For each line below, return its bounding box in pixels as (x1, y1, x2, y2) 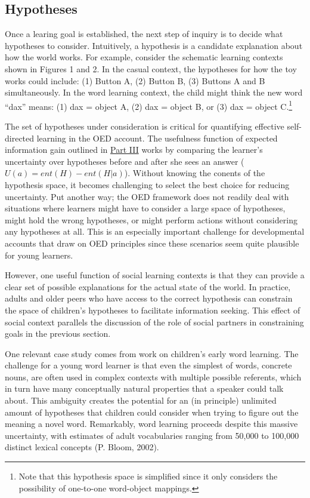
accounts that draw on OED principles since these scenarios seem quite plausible (5, 236, 299, 249)
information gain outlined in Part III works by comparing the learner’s (5, 143, 263, 156)
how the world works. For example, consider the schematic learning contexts (5, 51, 283, 63)
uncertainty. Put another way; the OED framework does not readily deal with (5, 190, 289, 202)
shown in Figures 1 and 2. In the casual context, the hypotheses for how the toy (5, 62, 297, 75)
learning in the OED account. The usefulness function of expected (36, 131, 278, 144)
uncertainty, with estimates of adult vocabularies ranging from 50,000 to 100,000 (5, 429, 299, 441)
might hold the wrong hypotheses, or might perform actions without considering (5, 213, 297, 226)
